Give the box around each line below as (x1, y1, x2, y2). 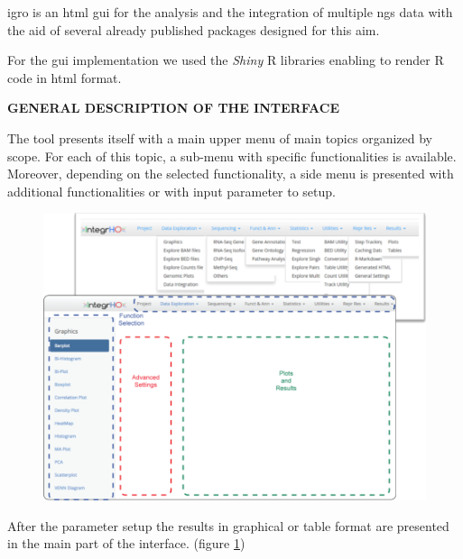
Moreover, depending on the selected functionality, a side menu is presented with (7, 164, 454, 183)
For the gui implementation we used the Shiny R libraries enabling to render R (7, 50, 444, 69)
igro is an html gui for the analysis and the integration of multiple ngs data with (7, 3, 453, 21)
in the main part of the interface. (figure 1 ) (7, 534, 245, 553)
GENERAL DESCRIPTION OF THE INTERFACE (7, 98, 339, 117)
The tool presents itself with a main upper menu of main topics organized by (7, 128, 432, 147)
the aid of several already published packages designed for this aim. (7, 20, 380, 39)
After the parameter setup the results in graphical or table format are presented (7, 516, 449, 535)
